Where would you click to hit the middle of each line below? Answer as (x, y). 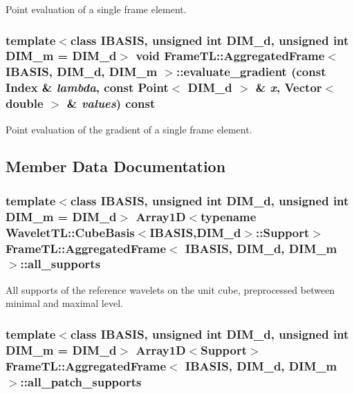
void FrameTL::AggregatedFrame (230, 56)
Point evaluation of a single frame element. (96, 9)
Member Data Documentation (116, 166)
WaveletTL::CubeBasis (70, 232)
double (25, 103)
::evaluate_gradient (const (251, 72)
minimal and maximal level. (64, 303)
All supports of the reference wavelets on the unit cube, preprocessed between (170, 289)
